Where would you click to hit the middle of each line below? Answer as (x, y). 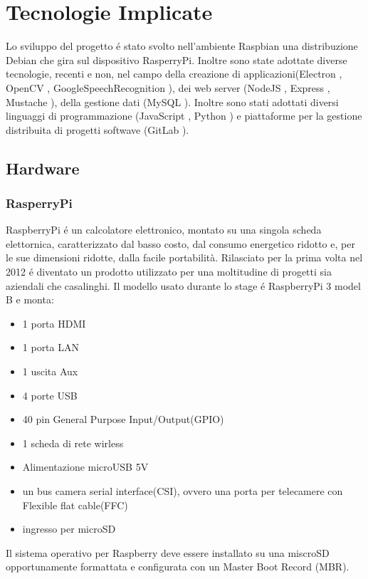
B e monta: (30, 299)
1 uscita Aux (50, 371)
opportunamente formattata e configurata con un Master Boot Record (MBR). (178, 567)
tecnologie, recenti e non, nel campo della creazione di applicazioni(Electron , (174, 74)
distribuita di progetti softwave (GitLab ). (98, 129)
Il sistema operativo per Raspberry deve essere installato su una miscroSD (168, 552)
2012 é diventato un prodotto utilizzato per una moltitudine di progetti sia (169, 272)
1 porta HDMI (54, 323)
